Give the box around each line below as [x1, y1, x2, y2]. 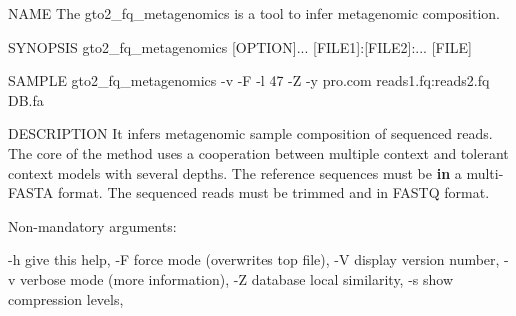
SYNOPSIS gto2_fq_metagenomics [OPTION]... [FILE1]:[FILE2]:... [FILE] [8, 36, 472, 57]
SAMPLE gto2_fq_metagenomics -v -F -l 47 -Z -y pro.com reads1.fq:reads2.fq [8, 70, 490, 91]
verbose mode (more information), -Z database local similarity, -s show [20, 268, 454, 289]
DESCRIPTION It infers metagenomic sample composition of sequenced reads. [8, 123, 493, 144]
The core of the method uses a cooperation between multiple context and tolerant [8, 142, 509, 163]
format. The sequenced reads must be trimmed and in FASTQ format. [57, 182, 490, 203]
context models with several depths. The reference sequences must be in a [8, 162, 462, 183]
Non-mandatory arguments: [8, 215, 177, 236]
